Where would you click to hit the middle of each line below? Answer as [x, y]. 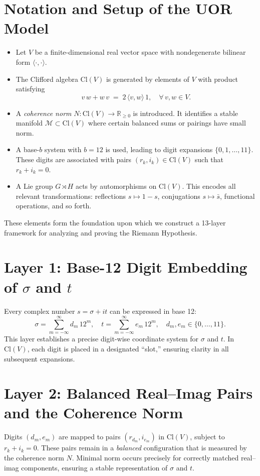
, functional [237, 196]
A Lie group [34, 186]
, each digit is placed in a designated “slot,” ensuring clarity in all [128, 348]
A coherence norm [44, 113]
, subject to [207, 437]
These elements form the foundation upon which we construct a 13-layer [115, 223]
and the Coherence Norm [94, 412]
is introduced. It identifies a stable [186, 113]
